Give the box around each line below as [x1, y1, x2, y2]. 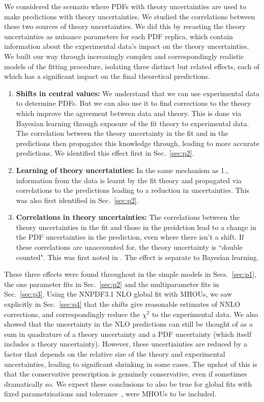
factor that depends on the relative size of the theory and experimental [4, 349, 225, 359]
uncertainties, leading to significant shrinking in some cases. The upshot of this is [4, 358, 257, 369]
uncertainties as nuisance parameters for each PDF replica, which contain [4, 31, 233, 41]
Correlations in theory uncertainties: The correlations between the [16, 212, 240, 222]
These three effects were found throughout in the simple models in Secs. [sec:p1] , [4, 269, 257, 279]
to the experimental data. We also [152, 308, 258, 319]
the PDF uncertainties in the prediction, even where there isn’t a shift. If [16, 232, 244, 242]
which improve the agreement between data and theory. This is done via [16, 107, 242, 118]
